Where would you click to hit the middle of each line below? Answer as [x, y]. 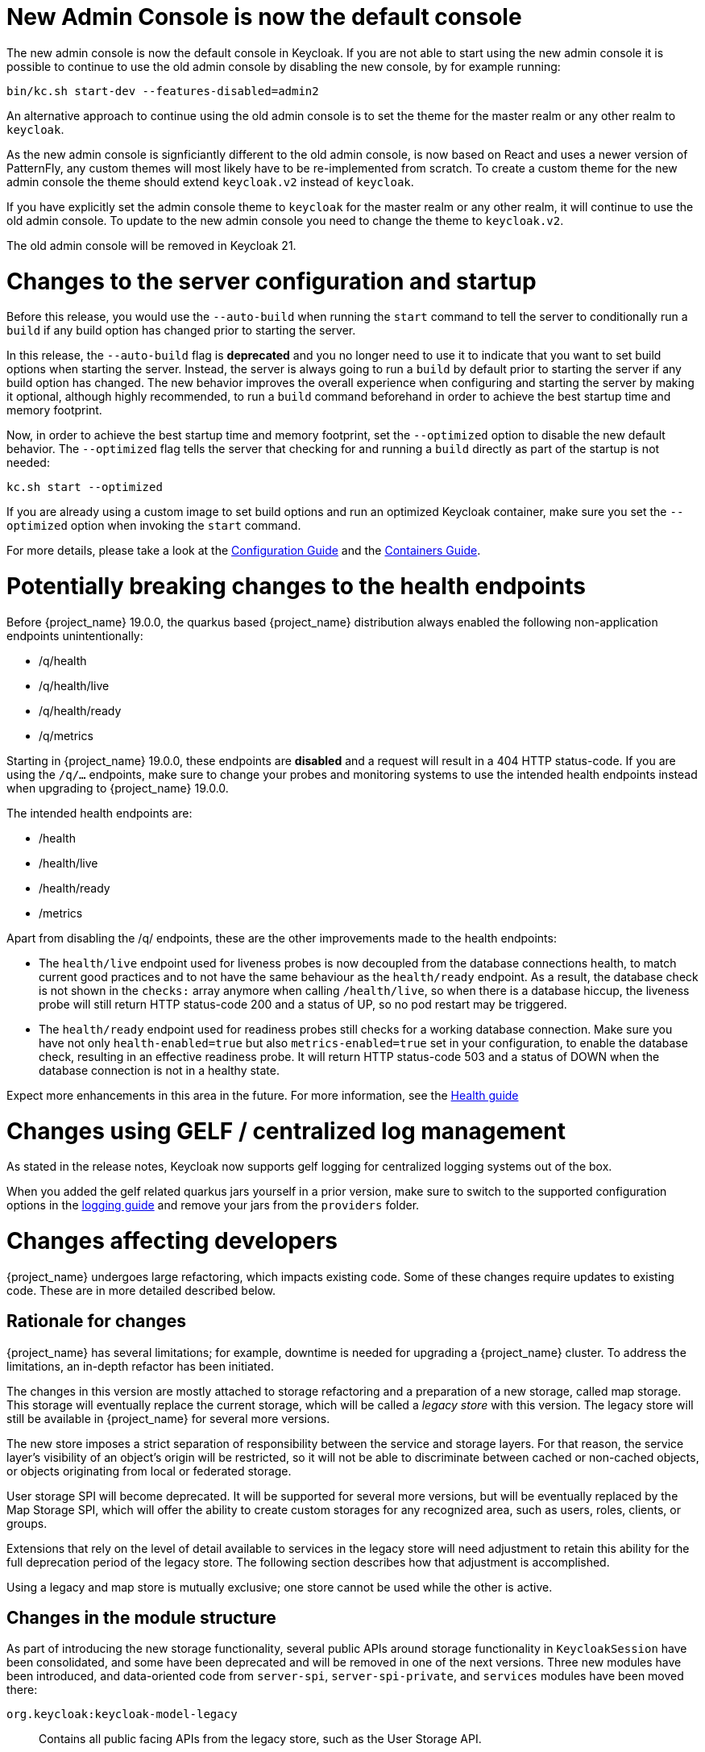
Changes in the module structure [141, 1618]
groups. [27, 1523]
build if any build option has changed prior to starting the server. [181, 331]
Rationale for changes [97, 1321]
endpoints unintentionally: [75, 635]
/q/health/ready [80, 710]
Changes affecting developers [172, 1241]
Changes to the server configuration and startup [272, 281]
